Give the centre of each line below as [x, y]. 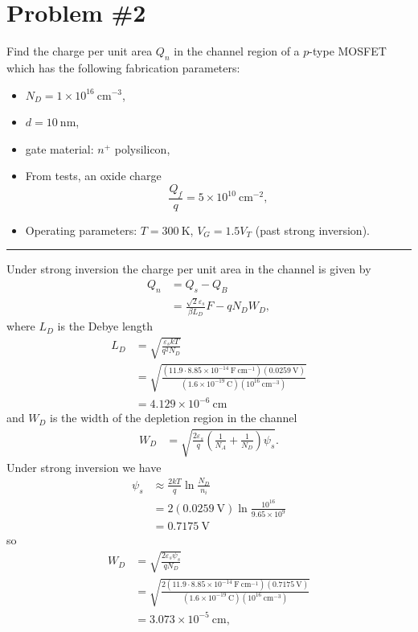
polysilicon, [142, 148]
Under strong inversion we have [84, 467]
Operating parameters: [81, 230]
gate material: [59, 148]
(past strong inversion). [312, 230]
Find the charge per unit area [80, 51]
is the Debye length [105, 326]
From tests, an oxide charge [93, 176]
